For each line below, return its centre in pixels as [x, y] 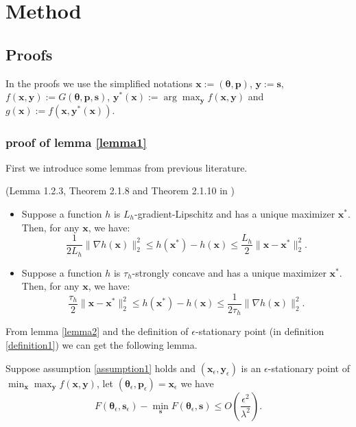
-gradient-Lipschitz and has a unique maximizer [235, 214]
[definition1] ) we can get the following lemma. [102, 345]
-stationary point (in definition [260, 331]
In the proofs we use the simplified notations [99, 83]
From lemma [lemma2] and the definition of [97, 331]
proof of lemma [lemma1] [76, 142]
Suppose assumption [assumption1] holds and [101, 368]
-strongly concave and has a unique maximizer [229, 272]
